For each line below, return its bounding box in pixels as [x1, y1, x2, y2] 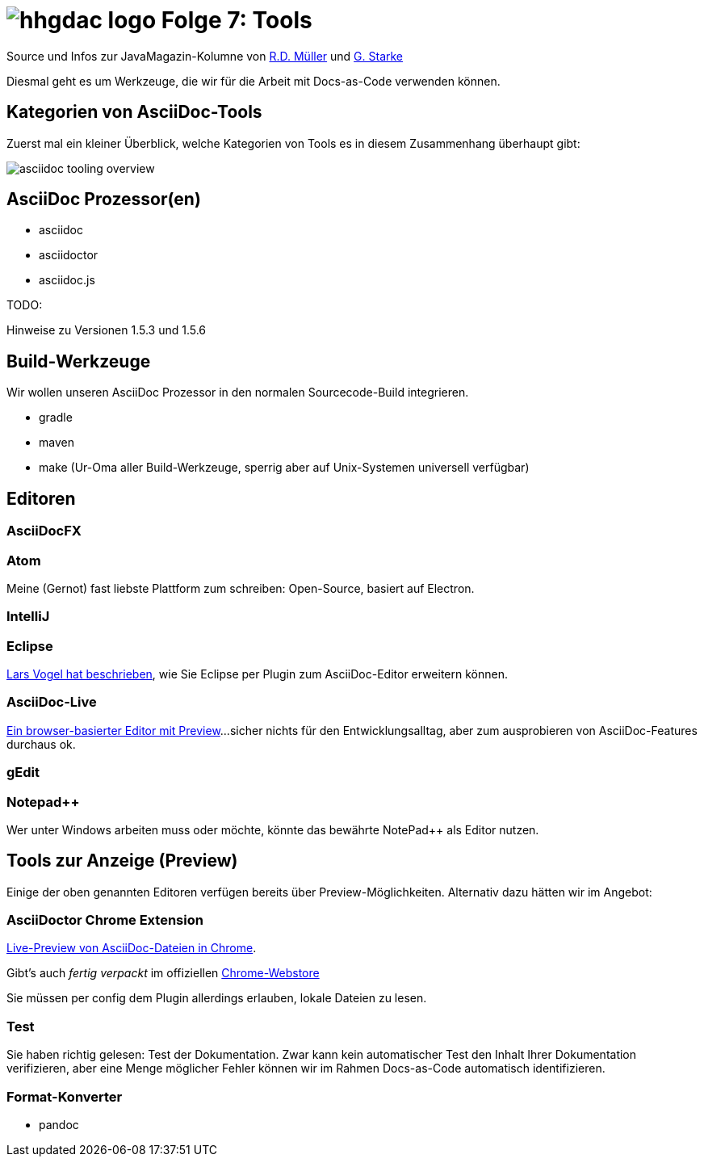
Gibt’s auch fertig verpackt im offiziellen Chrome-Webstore [6, 966, 320, 980]
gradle [39, 410, 73, 425]
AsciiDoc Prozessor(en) [6, 189, 201, 210]
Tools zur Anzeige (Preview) [6, 850, 238, 871]
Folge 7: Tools [161, 6, 312, 34]
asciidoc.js [39, 273, 95, 288]
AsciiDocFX [6, 523, 82, 540]
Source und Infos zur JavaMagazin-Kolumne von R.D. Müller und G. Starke [6, 48, 404, 63]
